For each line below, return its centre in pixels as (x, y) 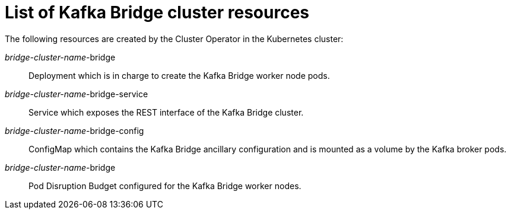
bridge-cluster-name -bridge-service (77, 94)
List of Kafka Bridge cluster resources (157, 12)
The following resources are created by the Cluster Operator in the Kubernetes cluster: (174, 39)
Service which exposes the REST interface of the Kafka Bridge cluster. (166, 112)
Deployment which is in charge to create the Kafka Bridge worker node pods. (179, 75)
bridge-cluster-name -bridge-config (74, 130)
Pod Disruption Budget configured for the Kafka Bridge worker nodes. (165, 186)
